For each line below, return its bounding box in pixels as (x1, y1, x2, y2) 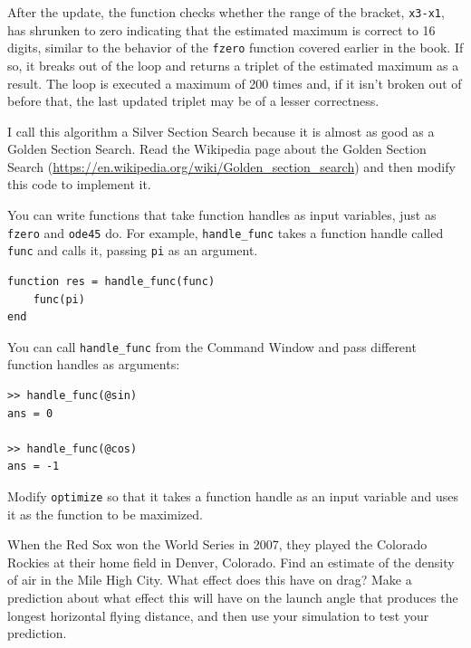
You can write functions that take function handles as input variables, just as (7, 205, 437, 224)
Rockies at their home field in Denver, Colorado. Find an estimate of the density (7, 552, 455, 571)
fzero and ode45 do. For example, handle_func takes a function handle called (7, 223, 444, 242)
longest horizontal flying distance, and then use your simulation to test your (7, 605, 429, 624)
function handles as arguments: (7, 355, 180, 374)
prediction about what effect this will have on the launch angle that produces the (7, 588, 458, 606)
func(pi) (33, 292, 85, 306)
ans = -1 (7, 460, 60, 473)
